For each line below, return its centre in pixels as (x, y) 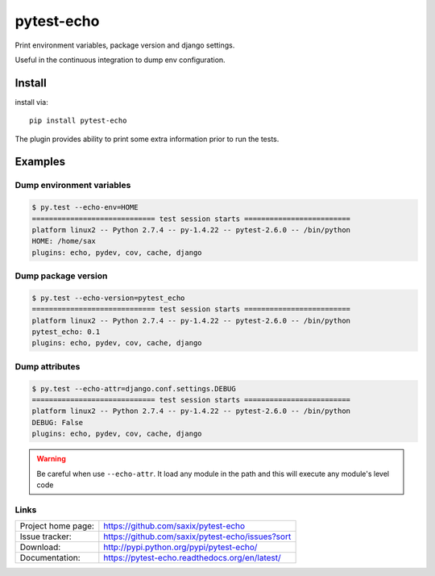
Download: (40, 547)
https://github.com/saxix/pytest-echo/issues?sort (197, 536)
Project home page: (57, 526)
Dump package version (61, 276)
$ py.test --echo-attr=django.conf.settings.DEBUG (134, 388)
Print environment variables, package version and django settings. (125, 45)
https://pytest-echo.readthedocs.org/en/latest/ (192, 558)
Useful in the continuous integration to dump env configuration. (120, 60)
